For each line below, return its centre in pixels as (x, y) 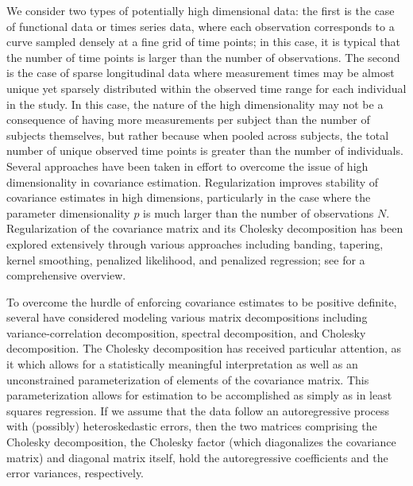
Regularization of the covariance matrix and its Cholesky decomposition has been (205, 228)
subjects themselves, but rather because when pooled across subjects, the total (198, 135)
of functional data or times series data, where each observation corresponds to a (201, 26)
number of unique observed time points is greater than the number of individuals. (205, 150)
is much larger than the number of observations (259, 212)
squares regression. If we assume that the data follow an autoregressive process (198, 410)
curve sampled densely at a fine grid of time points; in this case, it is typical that (203, 42)
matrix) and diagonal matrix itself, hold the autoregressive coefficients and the (197, 457)
